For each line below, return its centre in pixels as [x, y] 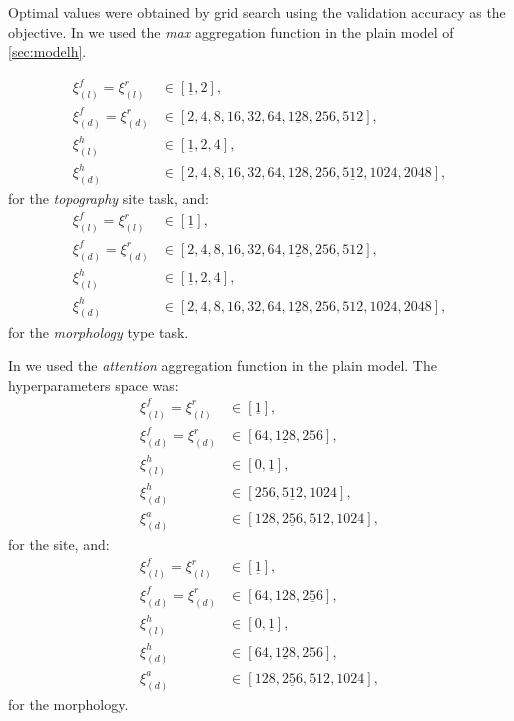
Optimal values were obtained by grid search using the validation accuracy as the [257, 12]
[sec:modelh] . [47, 51]
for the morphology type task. [98, 331]
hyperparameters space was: [93, 384]
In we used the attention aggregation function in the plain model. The [222, 365]
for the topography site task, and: [108, 198]
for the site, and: [59, 544]
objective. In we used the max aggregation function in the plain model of [231, 31]
